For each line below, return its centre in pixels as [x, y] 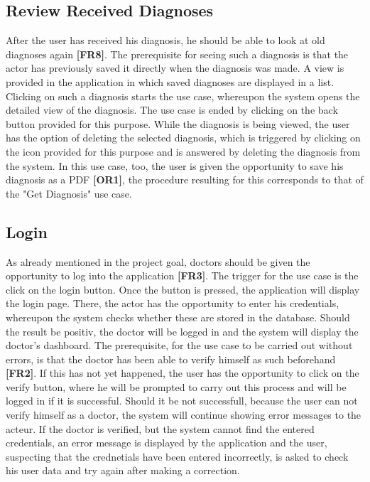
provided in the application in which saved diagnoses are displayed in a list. [170, 81]
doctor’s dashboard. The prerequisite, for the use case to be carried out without [179, 345]
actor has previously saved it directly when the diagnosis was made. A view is [175, 68]
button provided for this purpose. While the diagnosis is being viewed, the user [178, 123]
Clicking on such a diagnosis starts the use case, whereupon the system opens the [183, 96]
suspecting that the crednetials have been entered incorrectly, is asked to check [177, 456]
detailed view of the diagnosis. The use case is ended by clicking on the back [172, 110]
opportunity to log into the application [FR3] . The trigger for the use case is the [182, 275]
